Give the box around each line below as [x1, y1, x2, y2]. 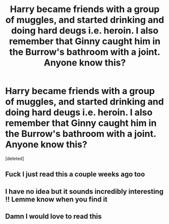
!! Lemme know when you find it [5, 195, 107, 203]
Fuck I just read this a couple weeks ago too [5, 170, 145, 179]
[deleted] [5, 155, 24, 162]
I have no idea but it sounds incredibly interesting [5, 187, 164, 196]
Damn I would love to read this [5, 212, 102, 221]
